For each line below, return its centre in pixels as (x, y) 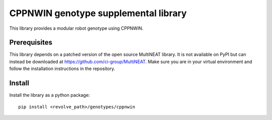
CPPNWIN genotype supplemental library (98, 13)
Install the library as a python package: (50, 95)
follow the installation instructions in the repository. (62, 69)
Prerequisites (31, 43)
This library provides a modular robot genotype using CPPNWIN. (76, 28)
